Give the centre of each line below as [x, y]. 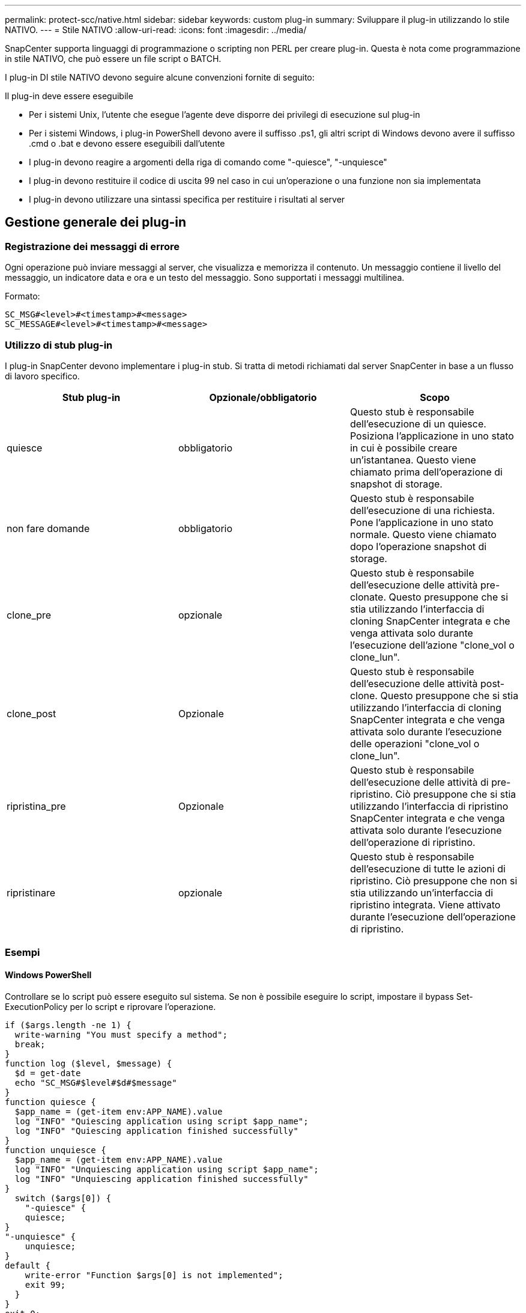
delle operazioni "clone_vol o [415, 743]
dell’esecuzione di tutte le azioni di [428, 868]
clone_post [32, 713]
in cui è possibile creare [404, 448]
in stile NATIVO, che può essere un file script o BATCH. [113, 59]
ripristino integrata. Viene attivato [425, 904]
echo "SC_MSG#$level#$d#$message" [96, 1082]
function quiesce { [50, 1102]
